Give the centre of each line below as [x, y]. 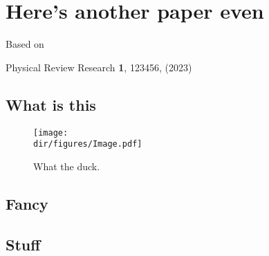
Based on [25, 44]
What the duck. [67, 166]
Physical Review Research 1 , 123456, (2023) [99, 67]
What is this [51, 104]
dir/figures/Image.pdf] [88, 144]
